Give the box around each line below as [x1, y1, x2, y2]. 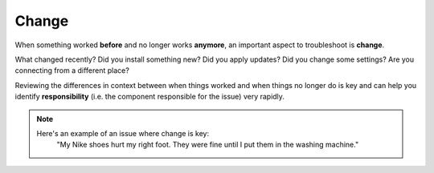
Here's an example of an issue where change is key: [36, 128, 209, 138]
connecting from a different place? [14, 66, 130, 75]
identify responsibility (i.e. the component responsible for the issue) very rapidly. [14, 92, 285, 102]
